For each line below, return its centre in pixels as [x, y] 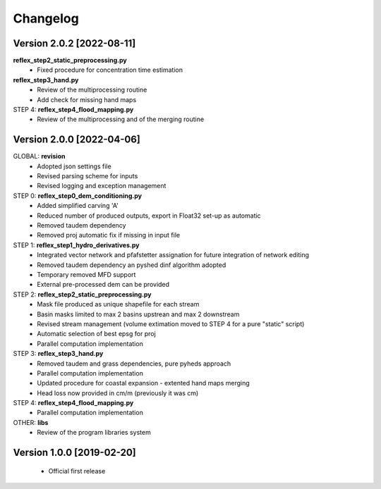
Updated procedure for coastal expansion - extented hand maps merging [143, 383]
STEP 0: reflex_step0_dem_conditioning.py [78, 196]
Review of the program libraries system [94, 433]
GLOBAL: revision [39, 156]
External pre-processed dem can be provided [103, 285]
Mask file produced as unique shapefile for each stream [118, 304]
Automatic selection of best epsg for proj [97, 334]
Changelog [46, 18]
